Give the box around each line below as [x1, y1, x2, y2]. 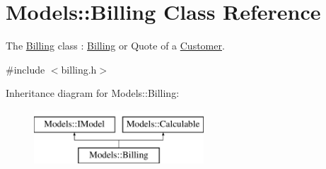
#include [6, 62, 45, 76]
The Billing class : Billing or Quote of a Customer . [6, 38, 225, 53]
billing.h [61, 62, 97, 76]
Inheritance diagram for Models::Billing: [6, 86, 180, 100]
